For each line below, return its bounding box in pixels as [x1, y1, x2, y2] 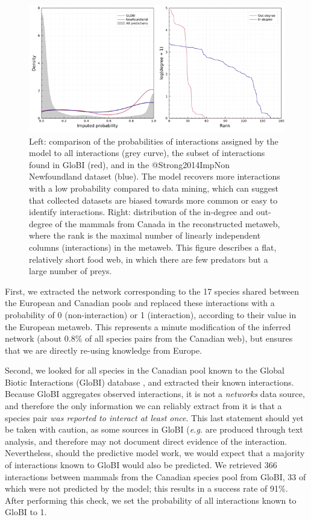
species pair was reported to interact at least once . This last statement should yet [5, 411, 304, 424]
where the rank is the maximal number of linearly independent [29, 229, 261, 242]
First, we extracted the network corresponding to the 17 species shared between [5, 284, 300, 297]
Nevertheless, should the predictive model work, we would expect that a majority [5, 446, 305, 459]
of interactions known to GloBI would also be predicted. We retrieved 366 [5, 459, 277, 471]
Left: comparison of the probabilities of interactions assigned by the [29, 134, 278, 147]
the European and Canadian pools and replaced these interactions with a [5, 296, 275, 309]
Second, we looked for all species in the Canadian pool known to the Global [5, 364, 284, 377]
